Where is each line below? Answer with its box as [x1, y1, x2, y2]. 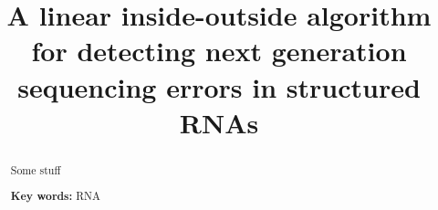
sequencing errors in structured [17, 68, 421, 105]
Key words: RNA [10, 188, 100, 205]
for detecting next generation [31, 32, 407, 69]
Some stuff [10, 162, 61, 177]
